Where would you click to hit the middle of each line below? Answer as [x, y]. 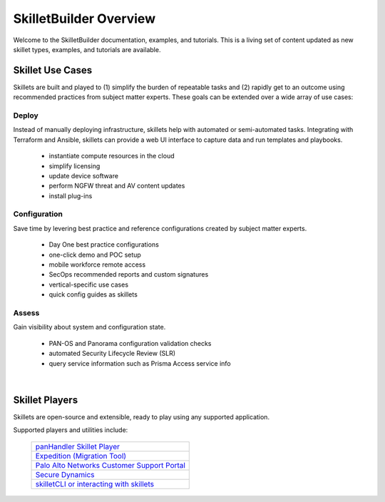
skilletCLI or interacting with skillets [95, 483]
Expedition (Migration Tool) [81, 456]
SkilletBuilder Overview [84, 19]
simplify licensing [75, 166]
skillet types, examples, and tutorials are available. [87, 49]
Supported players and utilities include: [71, 430]
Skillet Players [46, 400]
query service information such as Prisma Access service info [140, 363]
